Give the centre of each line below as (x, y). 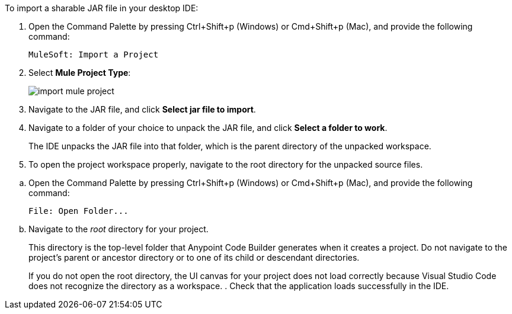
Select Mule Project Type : (80, 73)
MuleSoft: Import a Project (94, 55)
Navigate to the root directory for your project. (119, 229)
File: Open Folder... (79, 211)
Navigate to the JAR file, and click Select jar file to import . (142, 109)
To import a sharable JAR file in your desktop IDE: (102, 8)
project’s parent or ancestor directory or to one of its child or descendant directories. (194, 257)
